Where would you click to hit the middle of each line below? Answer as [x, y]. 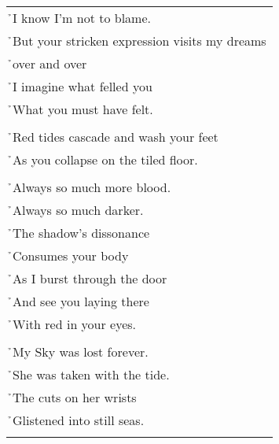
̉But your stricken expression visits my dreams [139, 41]
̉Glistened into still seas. [79, 420]
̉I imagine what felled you [83, 86]
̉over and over [50, 63]
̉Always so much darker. [78, 210]
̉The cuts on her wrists [75, 397]
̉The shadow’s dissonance [81, 233]
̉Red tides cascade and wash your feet [116, 137]
